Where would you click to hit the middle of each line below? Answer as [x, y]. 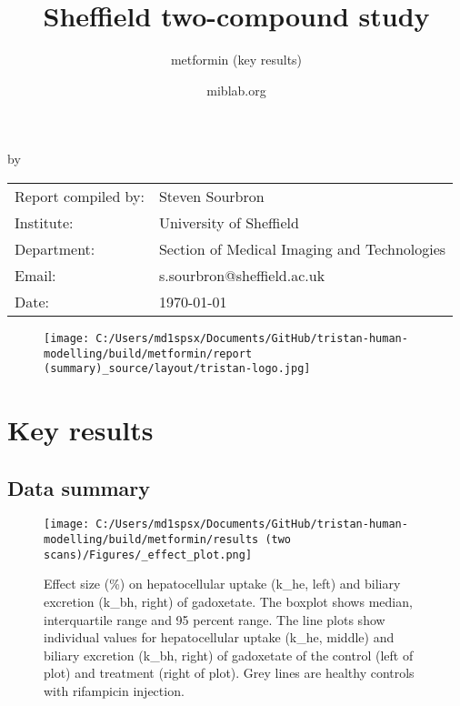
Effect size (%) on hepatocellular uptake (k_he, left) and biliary [222, 584]
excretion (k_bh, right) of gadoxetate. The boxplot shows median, [228, 602]
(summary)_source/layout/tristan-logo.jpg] [177, 369]
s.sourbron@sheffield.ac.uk [242, 275]
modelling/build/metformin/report [148, 353]
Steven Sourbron [211, 196]
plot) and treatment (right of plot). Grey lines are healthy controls [229, 673]
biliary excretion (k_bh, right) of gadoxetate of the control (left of [229, 655]
